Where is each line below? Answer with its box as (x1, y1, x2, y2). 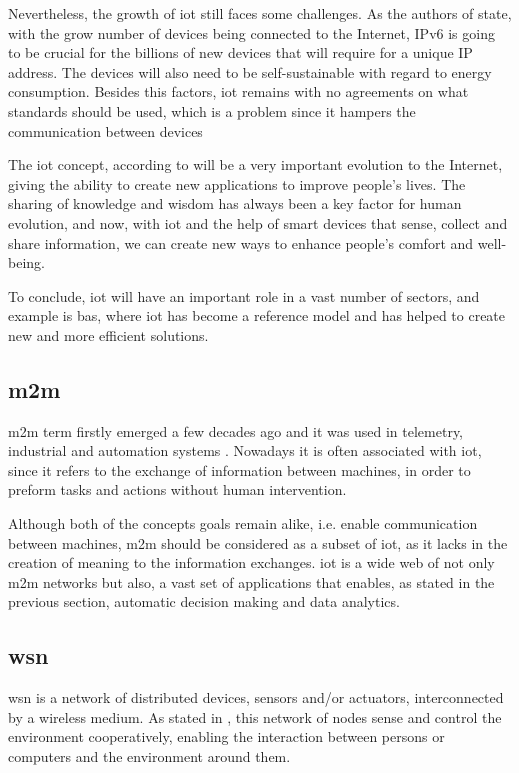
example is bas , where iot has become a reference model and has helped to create (8, 305, 506, 326)
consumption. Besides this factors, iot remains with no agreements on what (8, 81, 469, 102)
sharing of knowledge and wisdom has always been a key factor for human (8, 193, 462, 214)
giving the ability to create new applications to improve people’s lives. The (8, 173, 466, 194)
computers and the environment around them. (8, 746, 291, 767)
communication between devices (8, 120, 203, 141)
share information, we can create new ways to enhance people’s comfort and (8, 232, 474, 253)
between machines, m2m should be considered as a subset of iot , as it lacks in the (8, 532, 508, 553)
